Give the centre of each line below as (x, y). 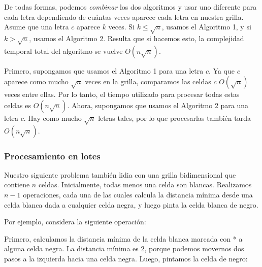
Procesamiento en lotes (52, 156)
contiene (17, 185)
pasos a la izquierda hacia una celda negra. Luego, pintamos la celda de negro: (126, 259)
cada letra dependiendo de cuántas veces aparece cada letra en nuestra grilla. (124, 16)
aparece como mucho (36, 81)
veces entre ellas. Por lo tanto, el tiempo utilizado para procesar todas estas (122, 94)
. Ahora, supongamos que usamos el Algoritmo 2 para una (158, 105)
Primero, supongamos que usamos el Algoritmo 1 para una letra (104, 70)
